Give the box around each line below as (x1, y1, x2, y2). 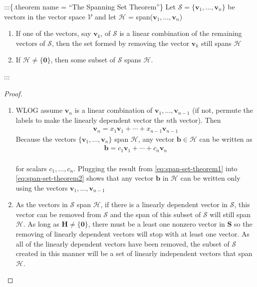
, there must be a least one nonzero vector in (88, 219, 225, 229)
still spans (201, 37, 232, 48)
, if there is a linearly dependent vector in (100, 199, 228, 210)
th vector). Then (170, 114, 221, 125)
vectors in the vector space (4, 11, 85, 21)
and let (95, 11, 116, 21)
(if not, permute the (192, 105, 253, 115)
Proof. (4, 88, 22, 98)
